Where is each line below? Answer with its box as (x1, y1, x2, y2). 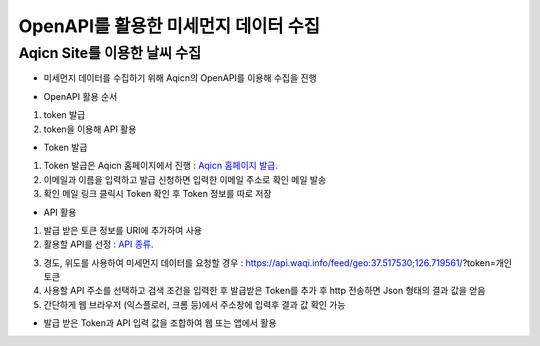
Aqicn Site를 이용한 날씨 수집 (18, 44, 202, 62)
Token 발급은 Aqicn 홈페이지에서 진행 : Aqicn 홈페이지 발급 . (43, 160, 279, 172)
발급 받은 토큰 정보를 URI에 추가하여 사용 (43, 224, 202, 236)
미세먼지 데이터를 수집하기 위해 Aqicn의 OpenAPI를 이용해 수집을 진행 (43, 72, 317, 84)
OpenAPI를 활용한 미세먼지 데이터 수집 (18, 15, 320, 37)
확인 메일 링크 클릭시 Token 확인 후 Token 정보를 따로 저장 (43, 188, 272, 200)
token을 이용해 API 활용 (43, 123, 137, 135)
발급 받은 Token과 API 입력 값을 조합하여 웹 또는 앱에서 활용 (43, 317, 277, 329)
